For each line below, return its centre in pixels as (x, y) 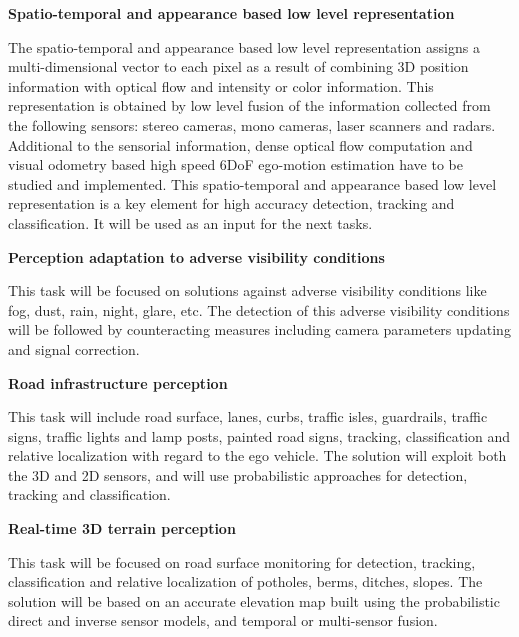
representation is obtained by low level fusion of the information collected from (249, 105)
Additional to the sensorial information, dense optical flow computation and (240, 144)
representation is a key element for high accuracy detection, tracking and (231, 203)
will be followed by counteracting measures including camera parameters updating (259, 329)
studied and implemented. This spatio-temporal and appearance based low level (252, 183)
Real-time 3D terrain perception (122, 528)
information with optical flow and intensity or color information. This (221, 85)
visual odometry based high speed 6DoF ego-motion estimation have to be (235, 164)
